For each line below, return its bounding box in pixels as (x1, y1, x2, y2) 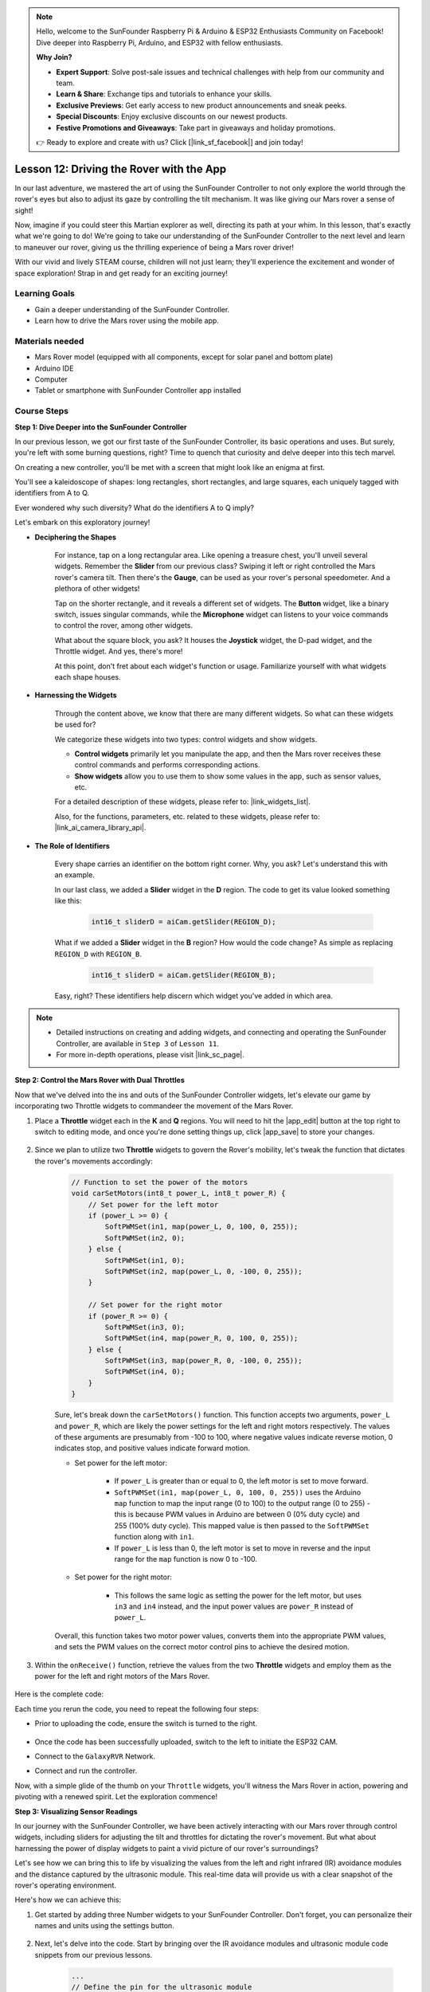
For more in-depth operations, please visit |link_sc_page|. (56, 1050, 244, 1060)
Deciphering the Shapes (34, 532, 117, 542)
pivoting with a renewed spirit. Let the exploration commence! (14, 1792, 218, 1802)
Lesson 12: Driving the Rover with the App (14, 162, 227, 175)
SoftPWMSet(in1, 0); (104, 1256, 186, 1265)
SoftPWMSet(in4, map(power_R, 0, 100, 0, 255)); (104, 1334, 299, 1343)
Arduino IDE (34, 363, 74, 373)
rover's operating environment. (14, 1880, 117, 1890)
